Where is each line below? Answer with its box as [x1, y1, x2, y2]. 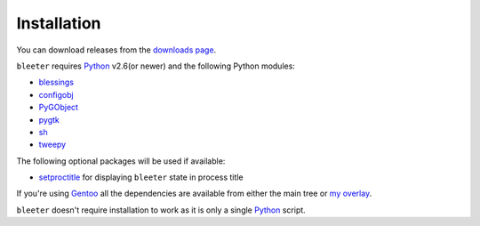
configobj [38, 89, 75, 100]
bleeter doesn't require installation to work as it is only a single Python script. [16, 205, 306, 215]
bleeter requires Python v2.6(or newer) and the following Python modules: [16, 61, 295, 71]
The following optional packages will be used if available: [16, 156, 226, 166]
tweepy [38, 139, 67, 150]
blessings [38, 77, 75, 88]
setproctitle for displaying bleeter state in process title [38, 172, 244, 182]
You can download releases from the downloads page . [16, 44, 217, 55]
